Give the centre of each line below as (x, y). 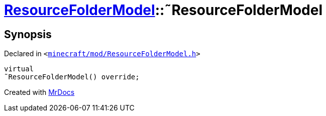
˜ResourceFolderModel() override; (72, 77)
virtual (19, 69)
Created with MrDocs (39, 92)
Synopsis (28, 34)
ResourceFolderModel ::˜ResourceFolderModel (164, 10)
